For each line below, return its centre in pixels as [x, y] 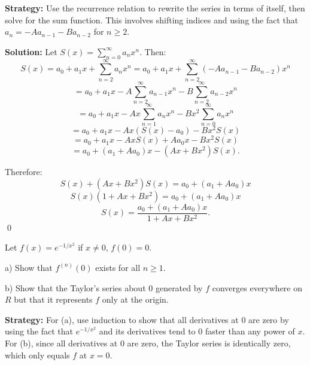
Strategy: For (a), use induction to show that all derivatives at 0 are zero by [147, 319]
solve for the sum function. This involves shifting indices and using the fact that [152, 19]
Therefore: [24, 172]
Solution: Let [31, 51]
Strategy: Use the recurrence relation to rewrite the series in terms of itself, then [155, 8]
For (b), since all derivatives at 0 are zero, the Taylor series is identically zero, [148, 343]
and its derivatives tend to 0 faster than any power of [197, 331]
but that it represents [53, 299]
